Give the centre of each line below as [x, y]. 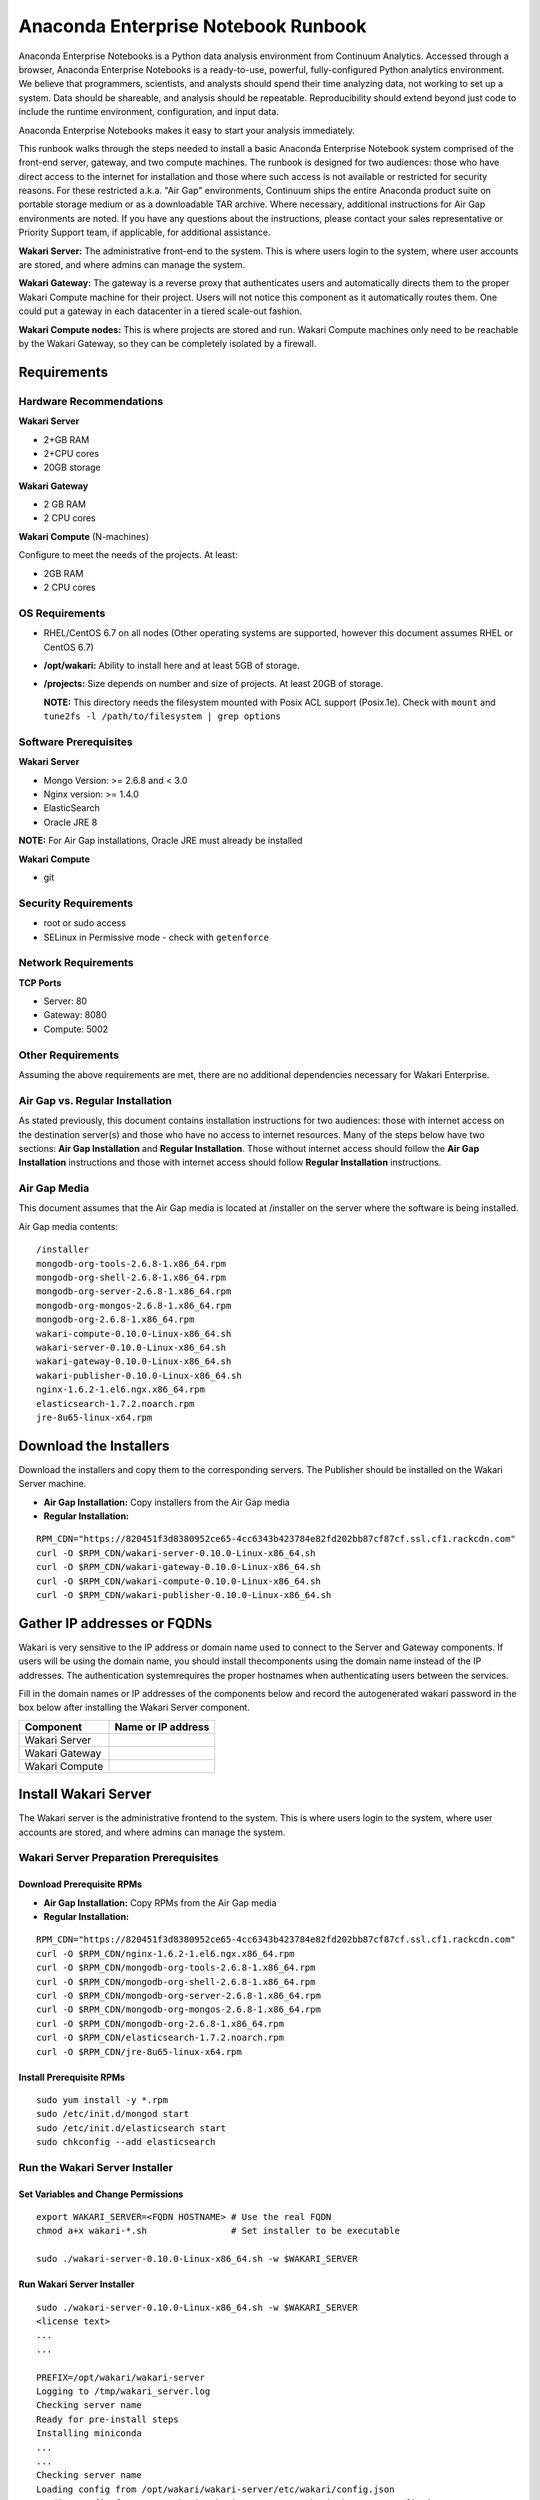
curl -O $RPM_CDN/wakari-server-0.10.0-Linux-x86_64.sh [176, 1553]
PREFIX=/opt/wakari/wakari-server [120, 2377]
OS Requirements [62, 613]
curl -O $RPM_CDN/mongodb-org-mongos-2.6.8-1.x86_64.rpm [179, 2009]
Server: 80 [65, 1001]
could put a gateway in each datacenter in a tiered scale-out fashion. [160, 311]
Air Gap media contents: [68, 1226]
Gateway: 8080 [75, 1015]
